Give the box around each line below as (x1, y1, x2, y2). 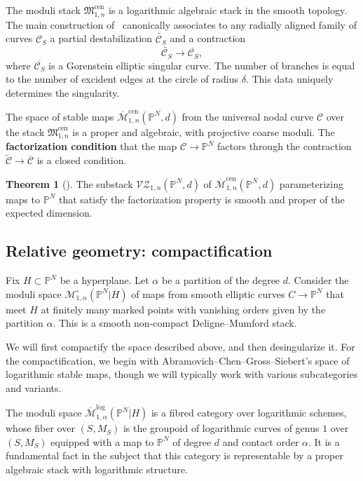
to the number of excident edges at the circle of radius (6, 72, 238, 86)
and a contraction (170, 31, 246, 46)
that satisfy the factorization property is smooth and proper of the (59, 191, 345, 206)
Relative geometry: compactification (6, 240, 273, 262)
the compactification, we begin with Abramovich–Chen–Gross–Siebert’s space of (6, 353, 350, 367)
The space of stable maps (6, 109, 114, 123)
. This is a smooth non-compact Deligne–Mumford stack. (53, 316, 297, 330)
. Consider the (288, 273, 349, 287)
